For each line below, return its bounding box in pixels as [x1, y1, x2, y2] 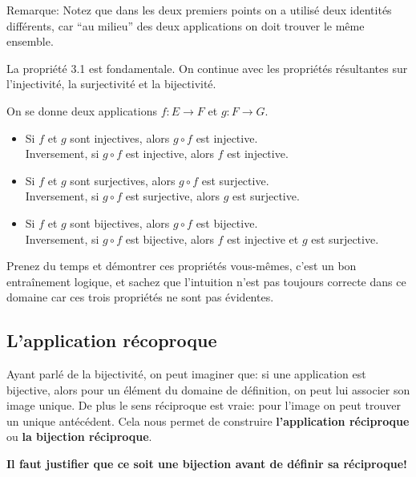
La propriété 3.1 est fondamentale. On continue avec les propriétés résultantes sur [6, 59, 408, 76]
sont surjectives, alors [70, 172, 176, 188]
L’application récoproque [6, 328, 217, 353]
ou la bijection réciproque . [6, 428, 152, 445]
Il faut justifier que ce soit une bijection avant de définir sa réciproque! [6, 455, 407, 472]
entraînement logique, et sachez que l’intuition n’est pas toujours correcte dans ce [6, 273, 406, 289]
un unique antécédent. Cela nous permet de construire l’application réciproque [6, 412, 410, 429]
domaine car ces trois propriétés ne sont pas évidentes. [6, 289, 274, 305]
